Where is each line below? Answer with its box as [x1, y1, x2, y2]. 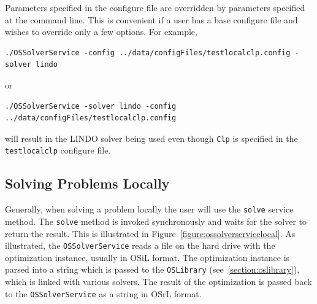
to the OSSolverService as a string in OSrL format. [5, 287, 202, 300]
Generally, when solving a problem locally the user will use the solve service [5, 203, 294, 216]
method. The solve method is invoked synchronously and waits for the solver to [5, 214, 307, 227]
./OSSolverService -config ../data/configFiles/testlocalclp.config [5, 48, 291, 57]
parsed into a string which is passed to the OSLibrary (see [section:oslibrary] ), [5, 263, 300, 276]
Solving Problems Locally [5, 174, 170, 193]
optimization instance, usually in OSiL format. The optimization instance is [5, 251, 290, 263]
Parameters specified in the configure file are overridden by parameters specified [5, 1, 305, 14]
